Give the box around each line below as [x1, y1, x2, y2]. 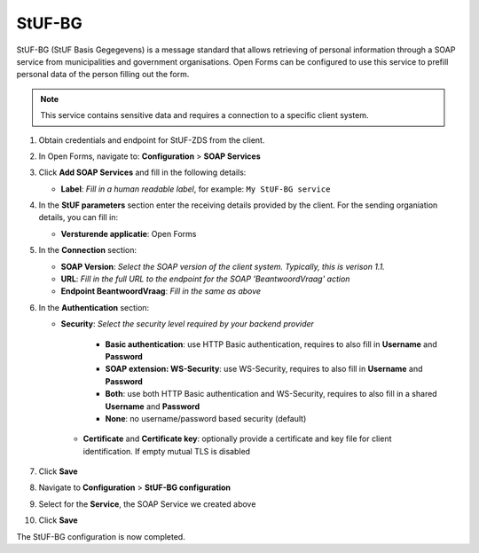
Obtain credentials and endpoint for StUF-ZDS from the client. [38, 134, 265, 146]
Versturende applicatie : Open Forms [60, 228, 197, 239]
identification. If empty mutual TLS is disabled [82, 446, 251, 456]
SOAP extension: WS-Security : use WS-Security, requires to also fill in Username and [105, 364, 423, 375]
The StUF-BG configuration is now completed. [16, 531, 185, 541]
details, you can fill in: [38, 212, 119, 223]
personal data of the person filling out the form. [16, 69, 190, 80]
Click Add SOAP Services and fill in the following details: [38, 167, 247, 178]
